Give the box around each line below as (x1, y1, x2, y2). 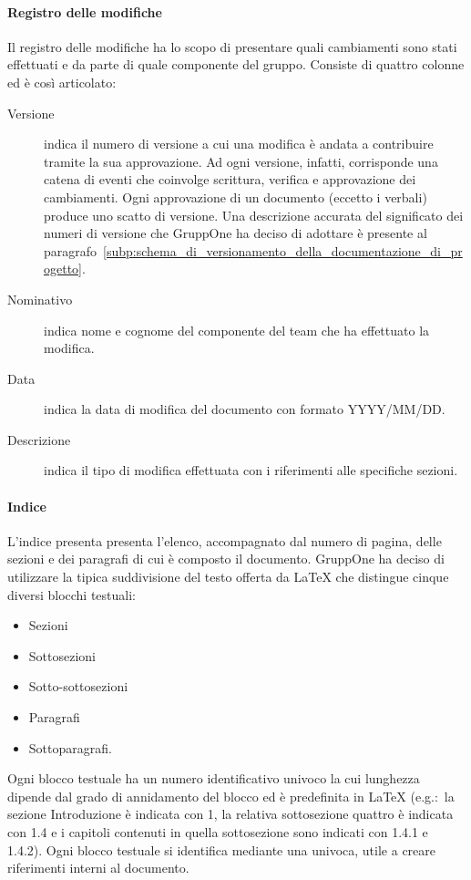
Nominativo (7, 289, 73, 308)
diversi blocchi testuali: (7, 585, 136, 604)
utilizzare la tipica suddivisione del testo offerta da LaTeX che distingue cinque (7, 567, 449, 586)
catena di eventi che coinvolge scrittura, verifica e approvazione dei (44, 170, 416, 189)
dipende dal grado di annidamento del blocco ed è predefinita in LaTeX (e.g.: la (7, 786, 455, 805)
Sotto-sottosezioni (28, 677, 128, 696)
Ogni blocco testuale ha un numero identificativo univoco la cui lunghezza (7, 769, 420, 788)
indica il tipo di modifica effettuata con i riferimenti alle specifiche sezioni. (44, 461, 458, 480)
